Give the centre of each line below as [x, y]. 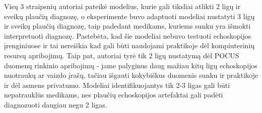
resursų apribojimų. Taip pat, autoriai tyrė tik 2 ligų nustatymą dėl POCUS [122, 55]
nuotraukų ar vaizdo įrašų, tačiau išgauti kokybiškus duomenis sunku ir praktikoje [131, 75]
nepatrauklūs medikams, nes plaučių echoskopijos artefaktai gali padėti [114, 95]
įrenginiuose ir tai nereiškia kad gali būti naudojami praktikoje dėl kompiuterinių [129, 45]
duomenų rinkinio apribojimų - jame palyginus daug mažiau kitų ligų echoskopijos [131, 65]
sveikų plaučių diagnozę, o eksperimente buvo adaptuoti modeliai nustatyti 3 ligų [129, 16]
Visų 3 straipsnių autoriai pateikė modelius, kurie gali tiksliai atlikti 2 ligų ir [122, 6]
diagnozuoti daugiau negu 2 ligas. [56, 104]
